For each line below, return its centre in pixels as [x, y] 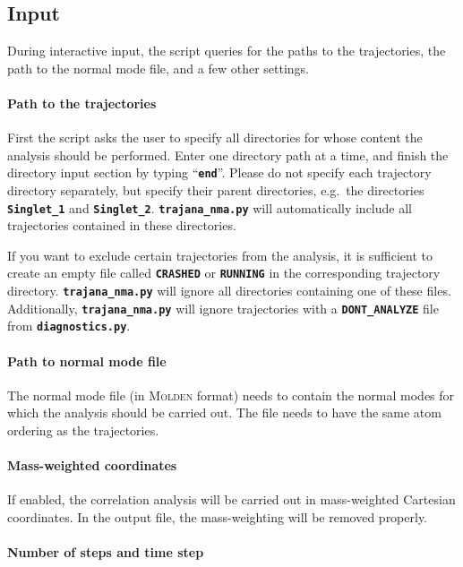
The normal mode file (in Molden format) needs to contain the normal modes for [231, 395]
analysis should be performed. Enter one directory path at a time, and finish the [228, 155]
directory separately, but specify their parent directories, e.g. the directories [216, 190]
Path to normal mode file [87, 361]
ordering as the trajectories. [83, 430]
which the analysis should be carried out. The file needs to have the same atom [224, 412]
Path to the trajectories [82, 103]
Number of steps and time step [106, 552]
